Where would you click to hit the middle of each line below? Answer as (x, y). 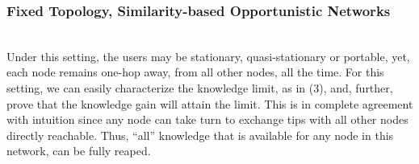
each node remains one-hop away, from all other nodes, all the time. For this (195, 72)
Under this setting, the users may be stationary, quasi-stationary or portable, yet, (208, 56)
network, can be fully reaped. (79, 151)
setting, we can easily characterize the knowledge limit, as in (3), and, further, (200, 88)
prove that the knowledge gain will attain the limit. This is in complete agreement (210, 103)
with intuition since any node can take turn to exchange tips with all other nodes (207, 119)
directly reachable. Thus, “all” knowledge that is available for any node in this (200, 135)
